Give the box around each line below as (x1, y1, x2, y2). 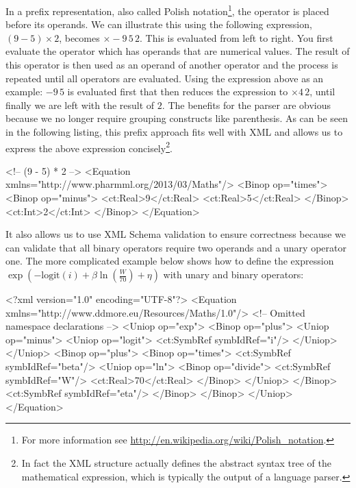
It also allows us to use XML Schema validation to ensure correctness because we (5, 227, 346, 241)
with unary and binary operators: (163, 267, 304, 281)
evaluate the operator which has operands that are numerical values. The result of (5, 44, 350, 58)
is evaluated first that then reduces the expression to (67, 84, 288, 99)
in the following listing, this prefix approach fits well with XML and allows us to (5, 125, 343, 138)
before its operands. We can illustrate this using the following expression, (5, 17, 312, 32)
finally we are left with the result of (5, 97, 155, 112)
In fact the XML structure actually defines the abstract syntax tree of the (21, 455, 331, 469)
